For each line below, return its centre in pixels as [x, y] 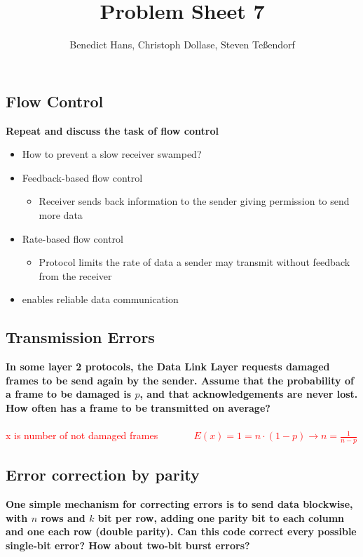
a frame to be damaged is [69, 394]
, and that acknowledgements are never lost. [249, 394]
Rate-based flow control [73, 238]
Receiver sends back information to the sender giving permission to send [194, 201]
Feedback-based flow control [82, 177]
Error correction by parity [103, 475]
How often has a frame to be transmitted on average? [138, 407]
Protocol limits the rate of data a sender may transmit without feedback [194, 262]
